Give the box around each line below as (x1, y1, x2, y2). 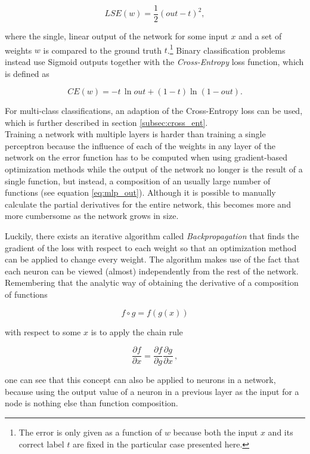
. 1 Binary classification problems (167, 42, 286, 56)
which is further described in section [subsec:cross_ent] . (5, 116, 208, 128)
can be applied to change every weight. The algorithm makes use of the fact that (5, 253, 300, 265)
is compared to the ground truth (43, 44, 162, 56)
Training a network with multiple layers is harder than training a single (5, 128, 266, 140)
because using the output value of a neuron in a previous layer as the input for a (5, 385, 299, 397)
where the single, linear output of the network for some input (5, 30, 228, 42)
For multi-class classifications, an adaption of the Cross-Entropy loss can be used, (5, 104, 303, 117)
